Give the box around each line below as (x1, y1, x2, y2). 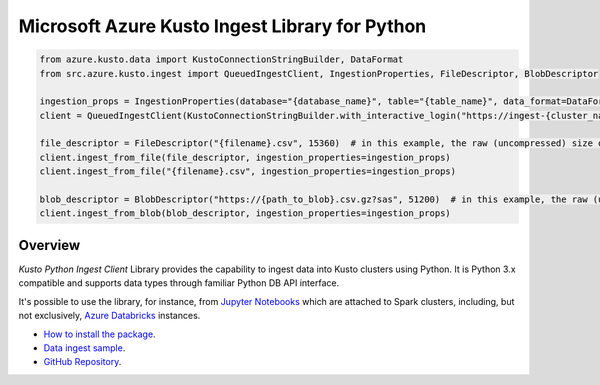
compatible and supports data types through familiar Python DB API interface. (18, 277, 340, 289)
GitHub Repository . (43, 356, 122, 368)
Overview (18, 236, 81, 254)
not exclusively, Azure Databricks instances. (18, 310, 201, 322)
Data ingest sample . (43, 341, 126, 354)
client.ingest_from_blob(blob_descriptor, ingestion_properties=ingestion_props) (39, 208, 452, 219)
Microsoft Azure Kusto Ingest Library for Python (18, 15, 427, 37)
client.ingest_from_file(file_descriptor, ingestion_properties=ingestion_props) (39, 151, 452, 163)
